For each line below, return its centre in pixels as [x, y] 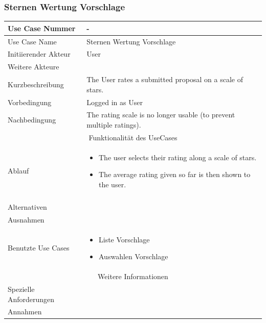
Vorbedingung [30, 102]
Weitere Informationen [133, 276]
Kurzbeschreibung [36, 84]
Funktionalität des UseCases [133, 137]
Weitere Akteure [34, 67]
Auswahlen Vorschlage [134, 256]
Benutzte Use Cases [39, 248]
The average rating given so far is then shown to [175, 174]
